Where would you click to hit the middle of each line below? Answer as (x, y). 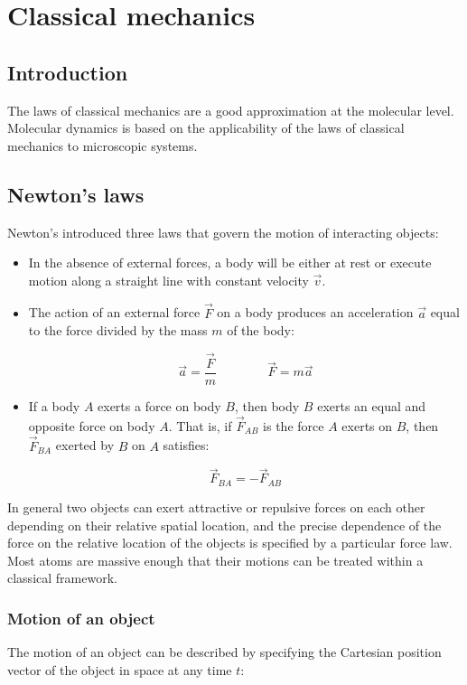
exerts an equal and (372, 406)
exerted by (85, 445)
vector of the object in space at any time (120, 669)
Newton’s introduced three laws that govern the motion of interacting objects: (223, 232)
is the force (294, 425)
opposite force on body (92, 425)
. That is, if (200, 425)
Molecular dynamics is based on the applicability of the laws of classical (206, 128)
